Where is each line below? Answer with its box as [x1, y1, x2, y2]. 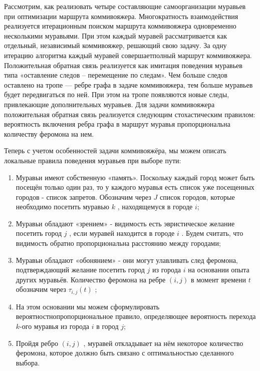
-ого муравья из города [20, 321, 89, 331]
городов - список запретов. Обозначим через [16, 191, 151, 202]
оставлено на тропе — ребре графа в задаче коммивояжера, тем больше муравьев [4, 79, 253, 90]
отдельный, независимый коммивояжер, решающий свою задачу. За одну [4, 40, 227, 51]
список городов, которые [159, 191, 235, 202]
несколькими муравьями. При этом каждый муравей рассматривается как [4, 30, 227, 41]
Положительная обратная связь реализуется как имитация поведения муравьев [4, 60, 242, 70]
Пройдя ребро [16, 337, 58, 348]
